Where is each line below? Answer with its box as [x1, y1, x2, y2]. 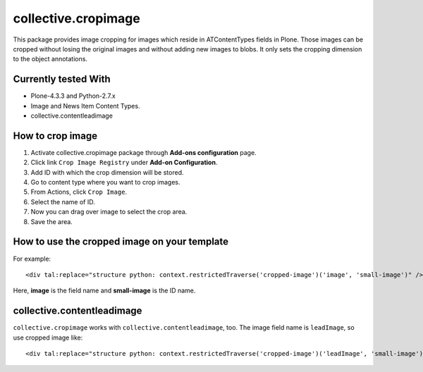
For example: [13, 254, 51, 263]
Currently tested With [13, 73, 111, 85]
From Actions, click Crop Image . [30, 187, 127, 197]
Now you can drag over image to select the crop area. [30, 208, 188, 216]
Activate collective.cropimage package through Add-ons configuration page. [30, 148, 257, 156]
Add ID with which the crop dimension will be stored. [30, 168, 184, 176]
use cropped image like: [13, 333, 83, 342]
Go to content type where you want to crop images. [30, 178, 180, 187]
